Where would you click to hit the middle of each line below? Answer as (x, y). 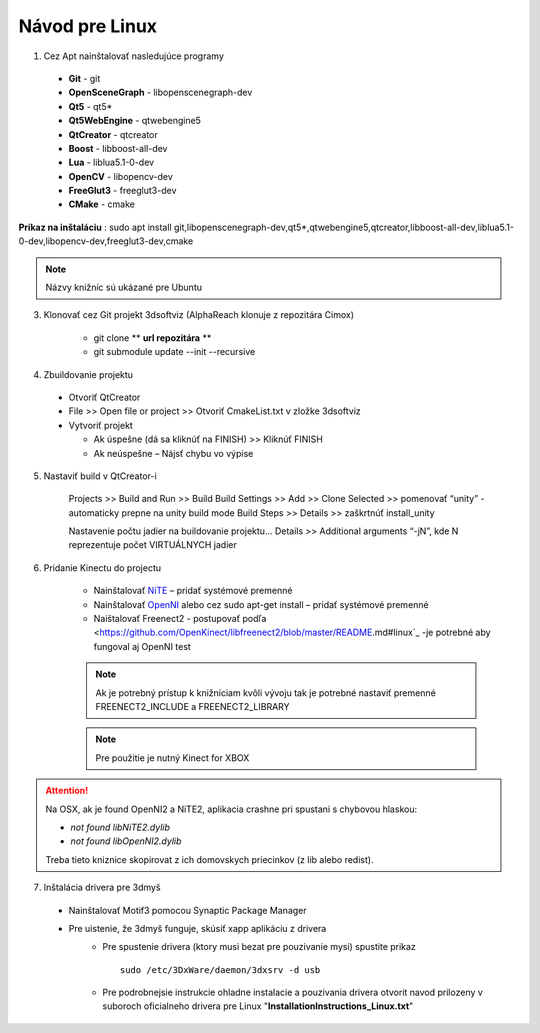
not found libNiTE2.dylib (120, 827)
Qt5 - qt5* (90, 106)
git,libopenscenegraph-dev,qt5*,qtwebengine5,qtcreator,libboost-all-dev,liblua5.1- (344, 227)
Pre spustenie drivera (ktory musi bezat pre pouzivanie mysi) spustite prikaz (259, 947)
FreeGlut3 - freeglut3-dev (122, 191)
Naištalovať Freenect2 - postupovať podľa (180, 619)
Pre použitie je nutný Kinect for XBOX (172, 757)
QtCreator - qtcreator (113, 134)
